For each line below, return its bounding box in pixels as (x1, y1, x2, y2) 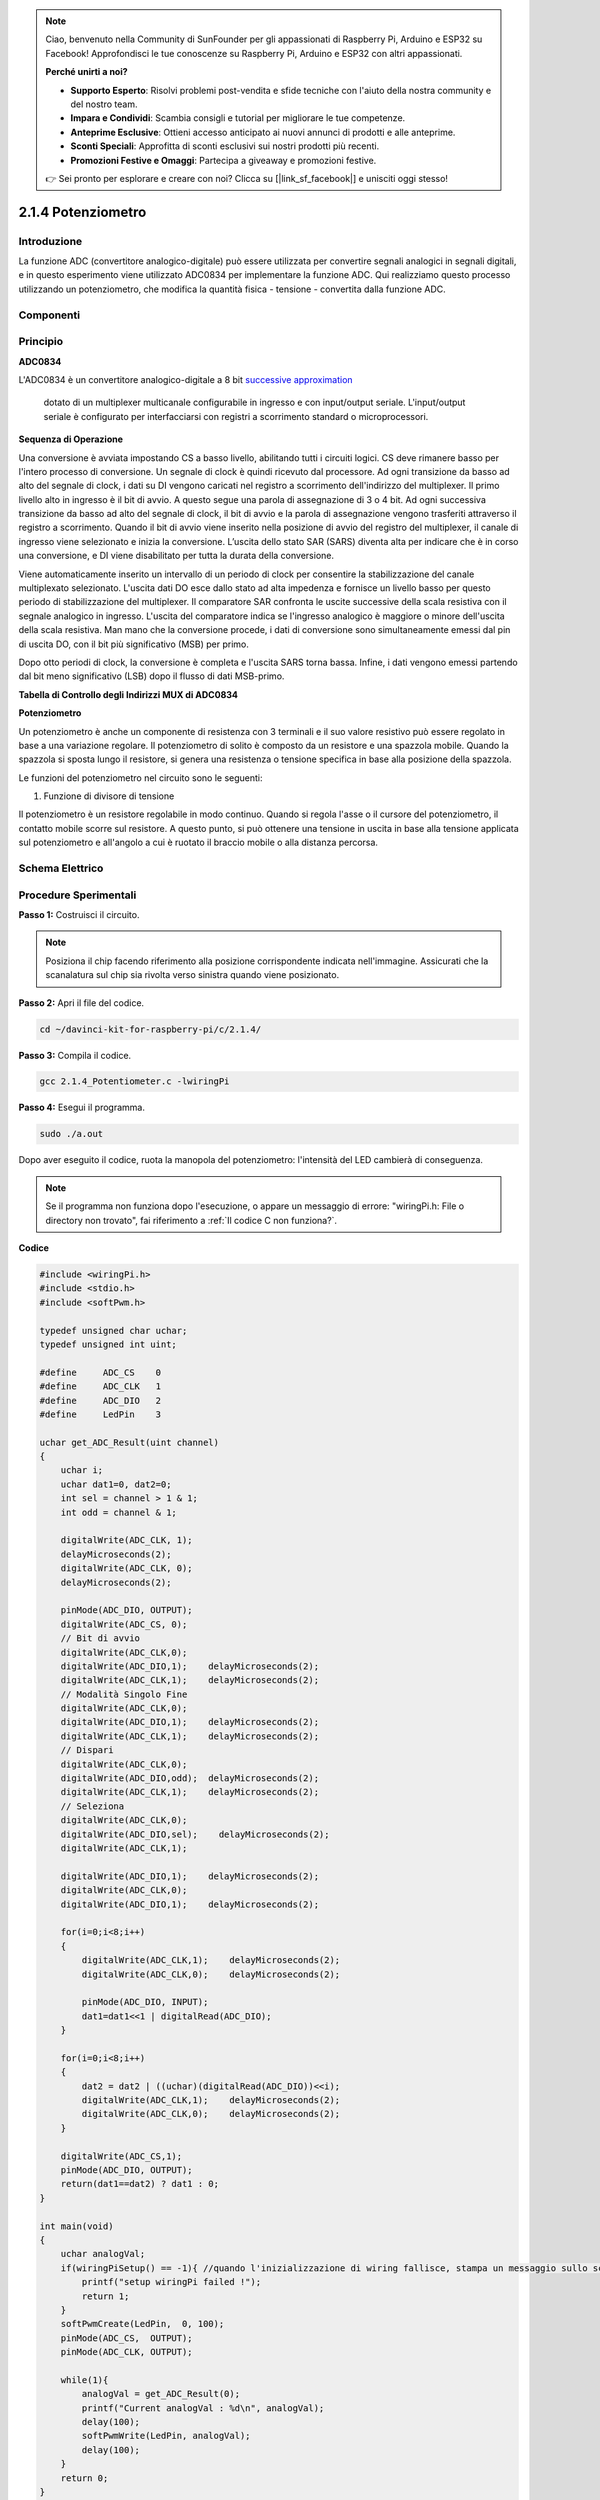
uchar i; (60, 1465, 104, 1476)
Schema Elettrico (18, 861, 104, 875)
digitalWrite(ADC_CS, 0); (60, 1618, 188, 1630)
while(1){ (60, 2374, 109, 2385)
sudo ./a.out (39, 1128, 104, 1140)
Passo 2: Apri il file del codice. (18, 996, 145, 1009)
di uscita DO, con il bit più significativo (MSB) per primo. (18, 638, 249, 650)
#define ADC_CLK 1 (39, 1381, 162, 1392)
